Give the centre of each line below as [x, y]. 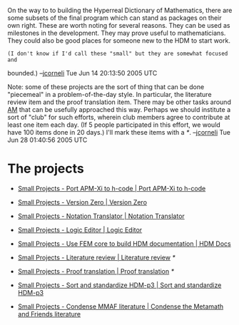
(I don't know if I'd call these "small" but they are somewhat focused [118, 53]
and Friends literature [49, 314]
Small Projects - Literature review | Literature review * [97, 257]
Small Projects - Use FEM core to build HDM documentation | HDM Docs [124, 243]
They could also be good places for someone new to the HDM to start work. [119, 41]
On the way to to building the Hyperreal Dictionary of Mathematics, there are [120, 10]
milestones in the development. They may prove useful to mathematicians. [117, 33]
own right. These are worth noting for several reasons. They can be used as [119, 25]
